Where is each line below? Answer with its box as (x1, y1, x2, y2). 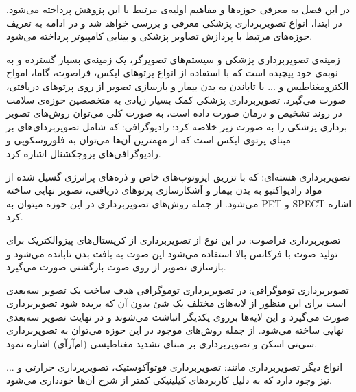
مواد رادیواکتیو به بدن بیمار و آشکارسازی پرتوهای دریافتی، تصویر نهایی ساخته (6, 183, 322, 197)
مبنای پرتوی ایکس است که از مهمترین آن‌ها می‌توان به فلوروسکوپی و (6, 132, 292, 147)
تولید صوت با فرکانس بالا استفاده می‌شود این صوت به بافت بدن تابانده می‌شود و (6, 246, 338, 260)
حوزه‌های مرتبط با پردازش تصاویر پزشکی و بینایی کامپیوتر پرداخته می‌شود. (6, 29, 313, 43)
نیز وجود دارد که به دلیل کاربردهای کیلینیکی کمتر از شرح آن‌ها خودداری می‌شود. (6, 373, 333, 387)
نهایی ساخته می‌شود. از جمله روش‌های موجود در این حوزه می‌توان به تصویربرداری (6, 323, 344, 337)
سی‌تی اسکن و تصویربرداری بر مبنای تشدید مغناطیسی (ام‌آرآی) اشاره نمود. (6, 336, 318, 351)
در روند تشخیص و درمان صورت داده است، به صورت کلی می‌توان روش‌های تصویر (6, 106, 342, 120)
